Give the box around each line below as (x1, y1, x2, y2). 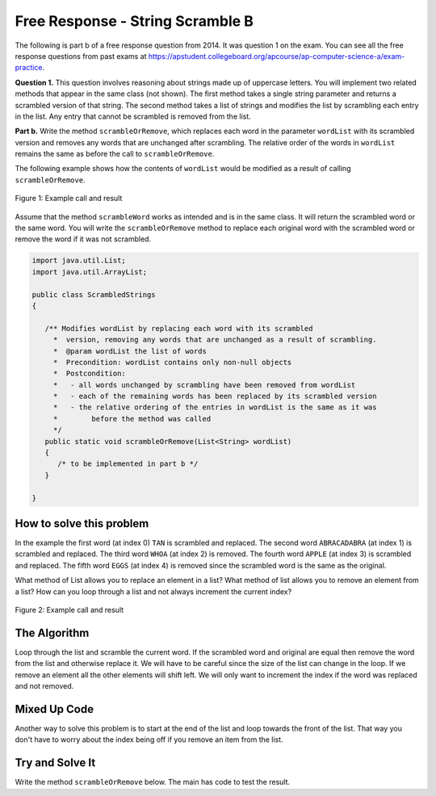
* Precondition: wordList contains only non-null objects (52, 358, 292, 367)
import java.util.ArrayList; (31, 267, 148, 276)
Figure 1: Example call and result (15, 194, 123, 203)
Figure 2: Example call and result (15, 605, 124, 615)
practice (15, 63, 43, 73)
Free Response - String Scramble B (15, 12, 254, 30)
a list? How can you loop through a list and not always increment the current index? (15, 586, 292, 597)
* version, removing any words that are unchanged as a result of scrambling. (52, 335, 377, 345)
